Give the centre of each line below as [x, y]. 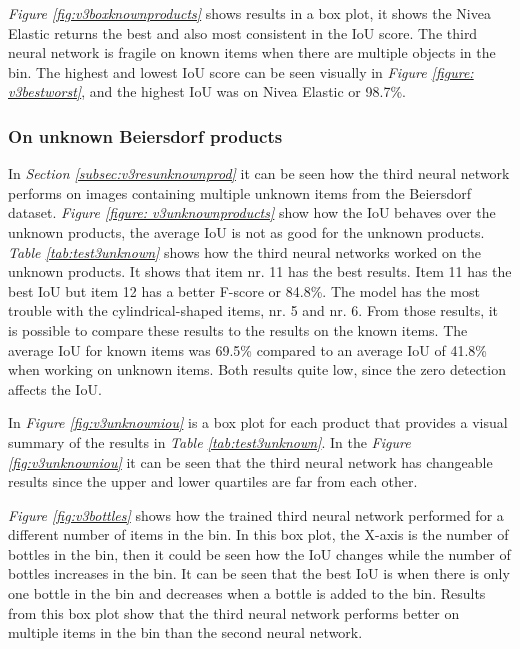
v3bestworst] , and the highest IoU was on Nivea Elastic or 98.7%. [207, 91]
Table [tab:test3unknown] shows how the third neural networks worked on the [244, 251]
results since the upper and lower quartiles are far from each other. [213, 481]
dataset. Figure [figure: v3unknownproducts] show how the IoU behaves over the [252, 212]
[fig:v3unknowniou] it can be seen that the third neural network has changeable [250, 461]
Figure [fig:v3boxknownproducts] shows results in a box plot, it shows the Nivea [249, 13]
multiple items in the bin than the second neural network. [185, 632]
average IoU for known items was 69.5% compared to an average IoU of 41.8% [247, 349]
